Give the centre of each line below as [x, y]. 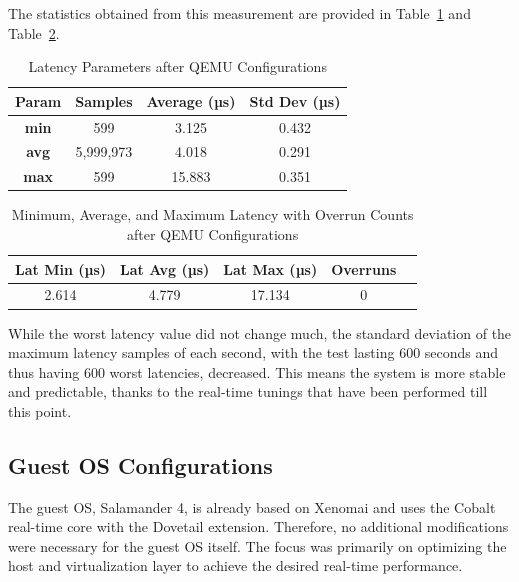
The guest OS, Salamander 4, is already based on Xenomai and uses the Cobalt [252, 506]
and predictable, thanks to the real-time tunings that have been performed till [248, 391]
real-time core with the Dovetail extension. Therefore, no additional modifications [258, 526]
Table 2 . [34, 32]
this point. [40, 410]
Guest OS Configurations [140, 464]
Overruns [364, 268]
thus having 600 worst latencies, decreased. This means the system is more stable [257, 371]
